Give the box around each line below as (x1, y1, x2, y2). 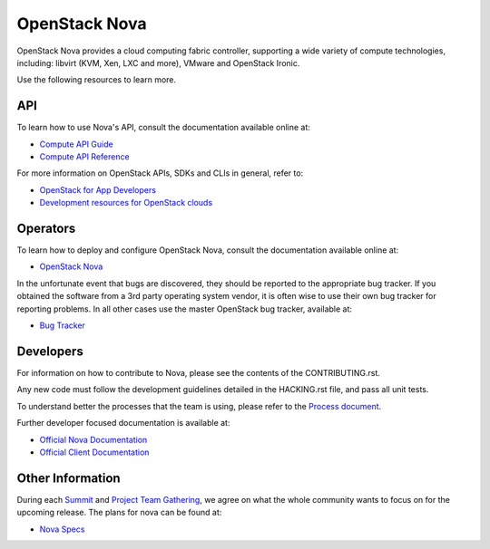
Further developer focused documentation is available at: (16, 418, 230, 429)
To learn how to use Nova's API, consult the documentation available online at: (16, 122, 310, 133)
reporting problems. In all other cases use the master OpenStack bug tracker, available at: (16, 303, 353, 314)
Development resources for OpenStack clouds (39, 197, 213, 208)
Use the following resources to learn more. (16, 74, 177, 85)
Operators (16, 221, 76, 236)
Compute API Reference (39, 151, 131, 162)
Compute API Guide (39, 139, 113, 149)
